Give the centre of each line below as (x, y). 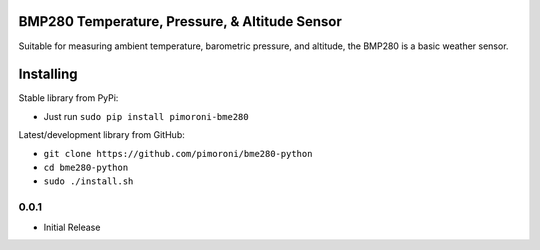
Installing (48, 74)
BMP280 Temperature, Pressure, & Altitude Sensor (180, 21)
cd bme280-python (86, 167)
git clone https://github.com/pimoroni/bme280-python (178, 153)
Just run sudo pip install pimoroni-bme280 (146, 116)
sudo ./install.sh (88, 181)
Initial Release (72, 227)
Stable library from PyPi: (68, 98)
